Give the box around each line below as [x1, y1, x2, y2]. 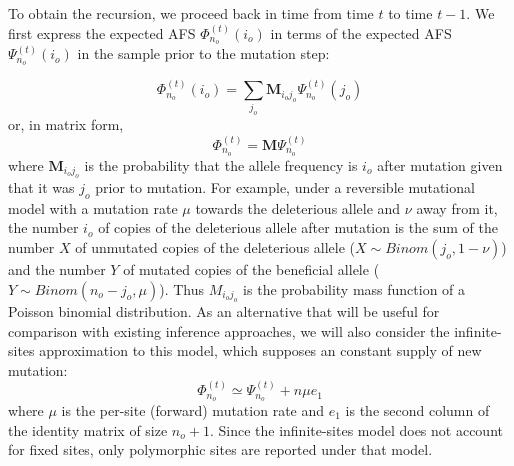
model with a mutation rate [8, 197, 178, 218]
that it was [8, 177, 75, 198]
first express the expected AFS [8, 22, 196, 43]
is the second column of [345, 400, 490, 421]
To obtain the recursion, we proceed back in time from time [8, 3, 374, 23]
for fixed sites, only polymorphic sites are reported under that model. [8, 439, 433, 460]
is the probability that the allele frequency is [84, 154, 358, 175]
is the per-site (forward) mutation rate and [61, 400, 325, 421]
